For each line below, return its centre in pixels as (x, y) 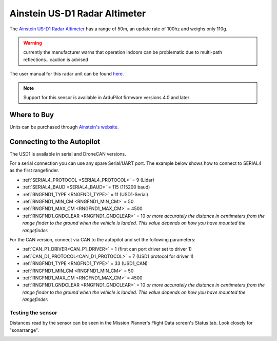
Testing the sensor (33, 312)
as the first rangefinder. (34, 170)
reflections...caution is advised (56, 60)
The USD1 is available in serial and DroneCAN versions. (68, 154)
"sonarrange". (24, 330)
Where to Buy (32, 115)
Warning (33, 43)
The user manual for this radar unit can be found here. (67, 74)
